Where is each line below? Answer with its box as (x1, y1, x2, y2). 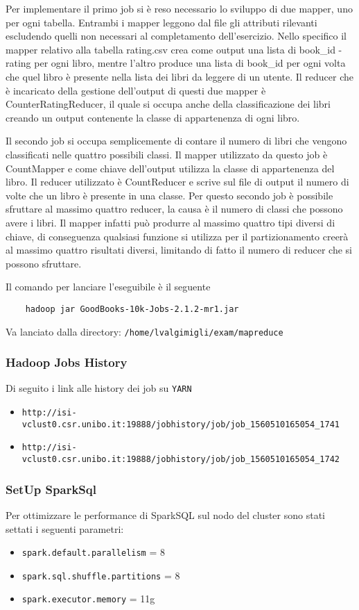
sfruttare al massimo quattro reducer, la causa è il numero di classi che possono (6, 201, 343, 216)
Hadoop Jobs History (6, 354, 128, 371)
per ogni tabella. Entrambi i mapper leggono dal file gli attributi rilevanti (6, 15, 317, 29)
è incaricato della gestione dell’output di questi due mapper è (6, 83, 266, 97)
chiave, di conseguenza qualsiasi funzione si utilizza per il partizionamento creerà (6, 229, 349, 243)
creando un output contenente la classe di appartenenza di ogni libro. (6, 110, 300, 124)
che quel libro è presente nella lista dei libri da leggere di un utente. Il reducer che (6, 69, 354, 83)
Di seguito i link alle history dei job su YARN (6, 381, 192, 395)
